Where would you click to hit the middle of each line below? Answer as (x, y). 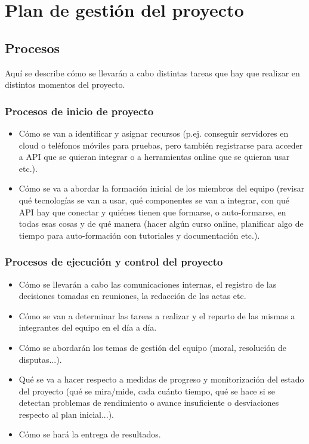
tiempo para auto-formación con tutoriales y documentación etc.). (139, 235)
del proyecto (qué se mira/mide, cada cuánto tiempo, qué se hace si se (147, 391)
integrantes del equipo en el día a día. (88, 327)
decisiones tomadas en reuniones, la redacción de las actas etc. (132, 296)
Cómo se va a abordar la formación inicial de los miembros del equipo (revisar (162, 188)
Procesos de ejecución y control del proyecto (114, 262)
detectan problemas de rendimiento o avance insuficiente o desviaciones (149, 403)
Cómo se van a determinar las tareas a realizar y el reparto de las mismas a (157, 315)
